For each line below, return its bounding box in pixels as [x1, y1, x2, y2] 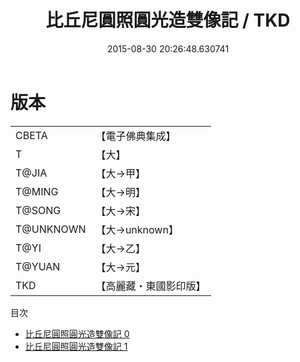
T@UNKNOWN [15, 222, 87, 236]
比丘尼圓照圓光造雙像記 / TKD [45, 9, 291, 32]
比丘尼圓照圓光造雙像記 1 [24, 340, 128, 352]
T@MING [15, 184, 59, 198]
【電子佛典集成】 [95, 129, 177, 143]
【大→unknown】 [95, 222, 179, 236]
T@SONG [15, 203, 62, 217]
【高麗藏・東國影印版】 [95, 279, 207, 293]
